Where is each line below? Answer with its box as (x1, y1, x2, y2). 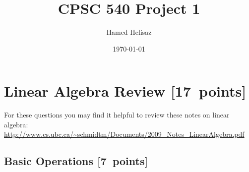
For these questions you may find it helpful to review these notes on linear (4, 110, 230, 120)
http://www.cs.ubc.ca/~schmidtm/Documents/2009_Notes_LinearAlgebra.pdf (4, 129, 245, 139)
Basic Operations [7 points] (4, 153, 148, 169)
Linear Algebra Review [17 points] (4, 81, 247, 101)
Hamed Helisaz (106, 27, 152, 37)
